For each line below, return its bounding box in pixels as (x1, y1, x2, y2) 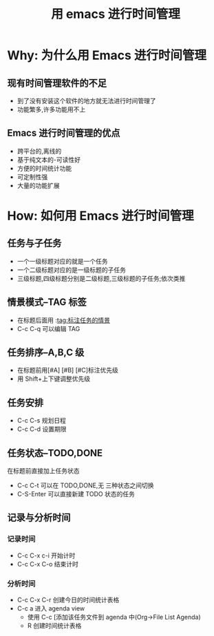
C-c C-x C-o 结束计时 (17, 560, 79, 568)
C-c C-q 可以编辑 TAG (17, 324, 81, 332)
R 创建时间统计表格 (27, 622, 82, 630)
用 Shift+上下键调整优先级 (17, 374, 91, 383)
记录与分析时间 (7, 512, 71, 524)
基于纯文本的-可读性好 (17, 156, 81, 164)
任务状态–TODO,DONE (7, 447, 103, 458)
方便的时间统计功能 (17, 164, 72, 172)
